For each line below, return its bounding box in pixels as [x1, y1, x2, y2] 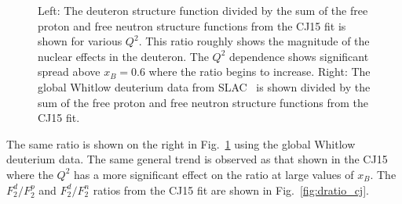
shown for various [38, 33, 122, 49]
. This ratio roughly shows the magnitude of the [138, 33, 370, 49]
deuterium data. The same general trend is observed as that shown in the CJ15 [6, 151, 388, 167]
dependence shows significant [229, 48, 369, 64]
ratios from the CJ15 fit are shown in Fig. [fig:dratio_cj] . [93, 181, 369, 198]
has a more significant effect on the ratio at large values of [74, 166, 354, 182]
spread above [38, 63, 100, 80]
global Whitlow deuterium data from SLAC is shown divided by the [38, 78, 371, 95]
